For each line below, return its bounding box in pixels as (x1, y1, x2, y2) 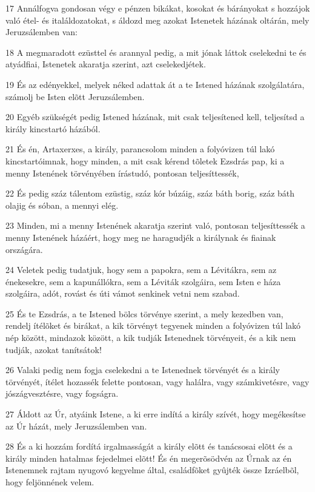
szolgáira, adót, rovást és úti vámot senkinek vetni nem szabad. (5, 287, 240, 300)
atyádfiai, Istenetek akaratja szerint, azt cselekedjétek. (5, 58, 206, 70)
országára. (5, 243, 43, 255)
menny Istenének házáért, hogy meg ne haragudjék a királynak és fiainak (5, 231, 276, 243)
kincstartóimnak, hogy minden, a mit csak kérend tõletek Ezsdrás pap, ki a (5, 154, 285, 167)
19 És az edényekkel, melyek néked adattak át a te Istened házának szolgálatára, (5, 78, 305, 90)
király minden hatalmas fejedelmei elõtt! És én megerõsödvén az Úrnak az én (5, 451, 292, 464)
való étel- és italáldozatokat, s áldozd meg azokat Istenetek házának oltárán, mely (5, 13, 310, 26)
